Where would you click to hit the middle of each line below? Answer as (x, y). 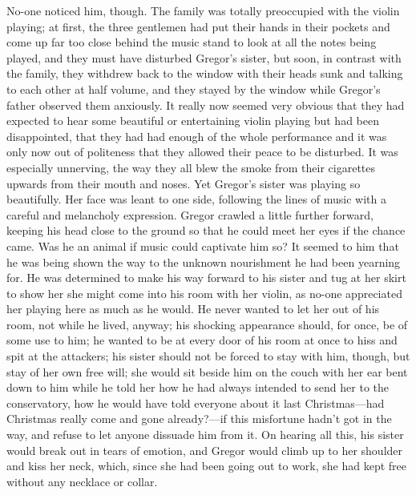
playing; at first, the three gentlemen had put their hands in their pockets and (198, 26)
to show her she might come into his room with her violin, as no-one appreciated (204, 293)
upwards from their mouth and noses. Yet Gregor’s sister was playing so (184, 183)
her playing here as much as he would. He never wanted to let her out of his (193, 309)
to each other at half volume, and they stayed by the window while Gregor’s (194, 89)
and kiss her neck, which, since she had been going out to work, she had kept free (207, 466)
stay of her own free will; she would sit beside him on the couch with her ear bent (207, 371)
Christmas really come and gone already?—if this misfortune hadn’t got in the (199, 419)
